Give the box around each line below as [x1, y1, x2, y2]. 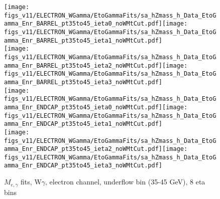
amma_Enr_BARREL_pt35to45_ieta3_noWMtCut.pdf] [4, 78, 162, 86]
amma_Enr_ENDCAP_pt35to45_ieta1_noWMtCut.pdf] [4, 120, 162, 128]
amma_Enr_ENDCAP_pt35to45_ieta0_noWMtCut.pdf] [4, 103, 162, 111]
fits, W [21, 176, 42, 187]
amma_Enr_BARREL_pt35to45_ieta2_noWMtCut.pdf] [4, 62, 162, 69]
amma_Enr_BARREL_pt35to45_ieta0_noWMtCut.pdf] [4, 20, 162, 28]
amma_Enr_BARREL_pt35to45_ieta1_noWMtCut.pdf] [4, 37, 162, 44]
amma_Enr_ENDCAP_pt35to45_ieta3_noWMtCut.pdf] [4, 162, 162, 169]
